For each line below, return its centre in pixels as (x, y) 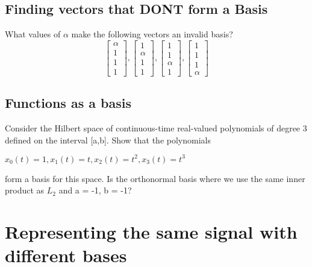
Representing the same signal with (151, 232)
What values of (33, 34)
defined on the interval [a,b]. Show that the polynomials (108, 140)
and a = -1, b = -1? (95, 190)
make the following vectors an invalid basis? (152, 34)
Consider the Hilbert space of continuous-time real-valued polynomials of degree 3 (156, 128)
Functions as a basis (68, 103)
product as (25, 190)
